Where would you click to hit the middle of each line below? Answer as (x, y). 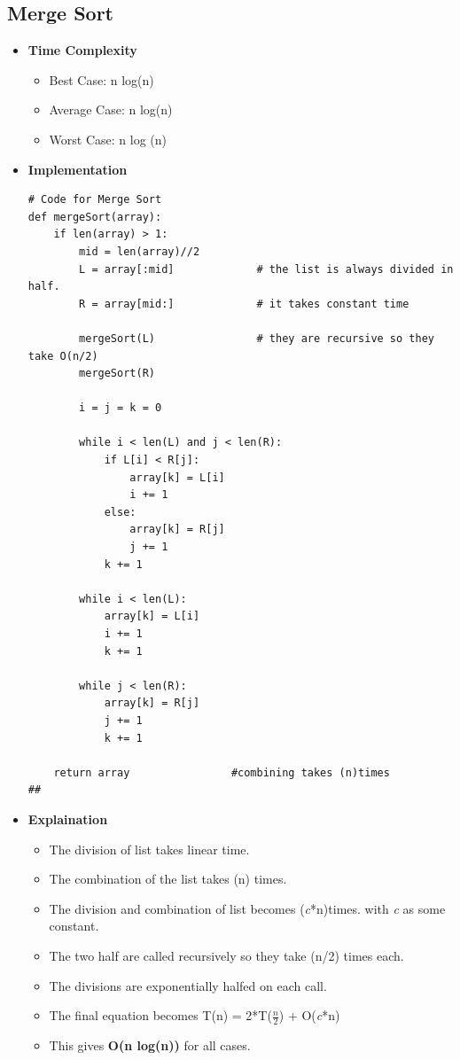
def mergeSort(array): (95, 217)
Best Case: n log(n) (101, 79)
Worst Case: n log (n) (108, 139)
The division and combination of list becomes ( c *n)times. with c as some (247, 908)
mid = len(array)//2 (140, 251)
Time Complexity (82, 50)
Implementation (78, 169)
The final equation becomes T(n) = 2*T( (160, 1015)
